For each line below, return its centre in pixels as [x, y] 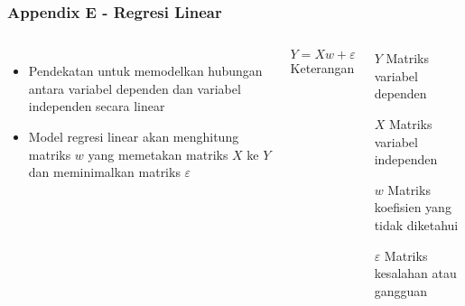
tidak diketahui [416, 224]
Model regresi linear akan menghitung [134, 136]
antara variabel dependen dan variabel [135, 88]
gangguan [401, 290]
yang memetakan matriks [158, 154]
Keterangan [322, 68]
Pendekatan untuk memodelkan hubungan [145, 71]
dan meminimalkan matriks [104, 172]
